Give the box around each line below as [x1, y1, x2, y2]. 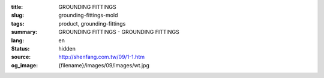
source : [11, 54, 31, 61]
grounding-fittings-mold [58, 12, 118, 19]
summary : [11, 29, 38, 36]
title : [11, 4, 23, 10]
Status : [11, 45, 30, 52]
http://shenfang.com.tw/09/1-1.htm [58, 54, 145, 61]
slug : [11, 12, 24, 19]
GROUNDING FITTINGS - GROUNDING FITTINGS [58, 29, 179, 36]
